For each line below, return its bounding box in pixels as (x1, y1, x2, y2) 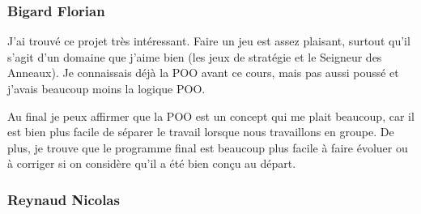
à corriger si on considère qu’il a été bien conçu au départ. (7, 155, 296, 172)
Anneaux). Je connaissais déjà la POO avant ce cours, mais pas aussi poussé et (7, 64, 399, 81)
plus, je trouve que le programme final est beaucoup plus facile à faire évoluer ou (7, 139, 408, 156)
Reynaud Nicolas (7, 189, 120, 209)
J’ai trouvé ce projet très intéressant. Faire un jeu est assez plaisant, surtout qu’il (7, 32, 410, 49)
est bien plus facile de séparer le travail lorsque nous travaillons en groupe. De (7, 123, 394, 140)
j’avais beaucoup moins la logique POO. (7, 80, 206, 96)
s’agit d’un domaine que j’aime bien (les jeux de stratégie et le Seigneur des (7, 48, 382, 65)
